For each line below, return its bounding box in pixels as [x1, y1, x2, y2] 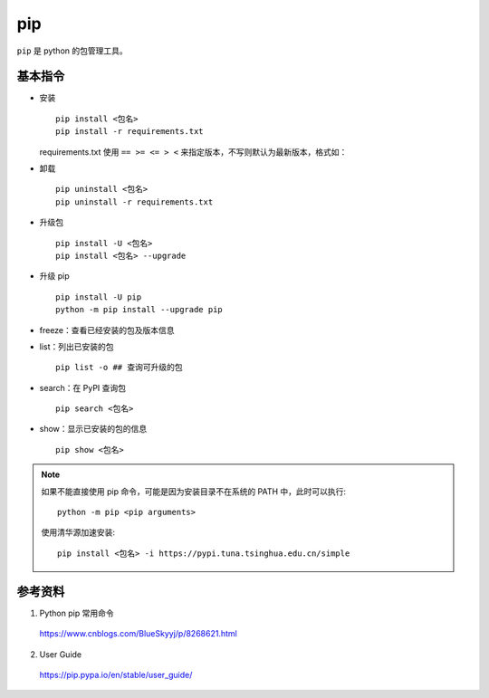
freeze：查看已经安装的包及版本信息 [39, 324, 176, 335]
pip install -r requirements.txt [55, 127, 204, 137]
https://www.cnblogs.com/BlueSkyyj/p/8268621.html [39, 628, 237, 639]
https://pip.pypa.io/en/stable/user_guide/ [39, 669, 193, 680]
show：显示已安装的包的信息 [39, 424, 148, 435]
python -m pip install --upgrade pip [55, 304, 224, 315]
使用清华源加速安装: [41, 527, 116, 538]
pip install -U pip [55, 292, 142, 302]
